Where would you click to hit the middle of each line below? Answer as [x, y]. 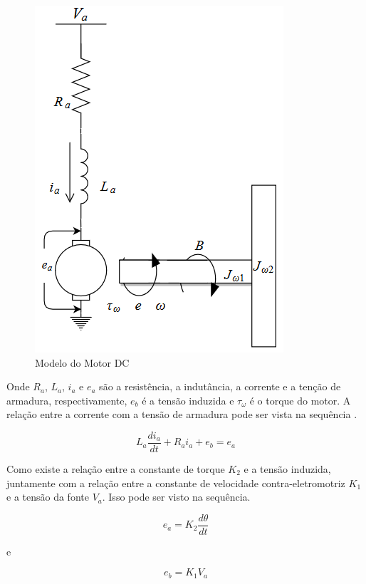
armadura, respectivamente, [67, 400]
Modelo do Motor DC [82, 362]
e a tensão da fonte [48, 497]
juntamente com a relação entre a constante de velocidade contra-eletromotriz [176, 483]
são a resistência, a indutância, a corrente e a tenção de [220, 386]
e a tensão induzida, [287, 469]
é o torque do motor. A [300, 400]
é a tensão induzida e [188, 400]
